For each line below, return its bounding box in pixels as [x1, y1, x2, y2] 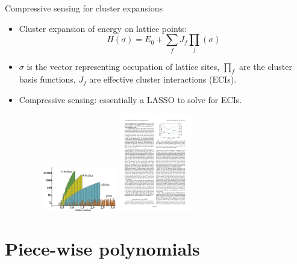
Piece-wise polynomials [5, 236, 200, 261]
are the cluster [239, 60, 292, 72]
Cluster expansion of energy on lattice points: [19, 22, 187, 34]
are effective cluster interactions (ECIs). [89, 73, 237, 86]
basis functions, [19, 73, 76, 86]
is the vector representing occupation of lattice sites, [27, 60, 220, 72]
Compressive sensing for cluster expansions [5, 2, 163, 14]
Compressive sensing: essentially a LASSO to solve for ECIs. [19, 93, 242, 105]
